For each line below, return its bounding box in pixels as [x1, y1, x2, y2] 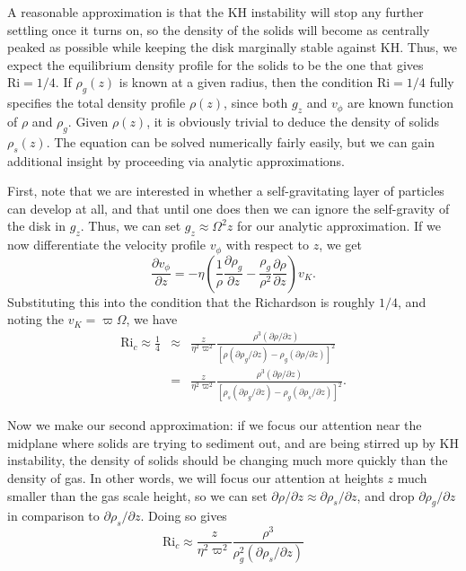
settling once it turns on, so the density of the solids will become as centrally [7, 20, 430, 39]
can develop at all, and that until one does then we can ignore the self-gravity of [7, 198, 450, 217]
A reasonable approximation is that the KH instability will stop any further [7, 3, 424, 21]
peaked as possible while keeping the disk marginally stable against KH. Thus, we [7, 38, 458, 57]
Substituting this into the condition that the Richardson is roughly [7, 292, 375, 311]
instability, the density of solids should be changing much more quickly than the [7, 451, 448, 470]
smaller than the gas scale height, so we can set [7, 486, 268, 505]
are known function [347, 93, 453, 112]
